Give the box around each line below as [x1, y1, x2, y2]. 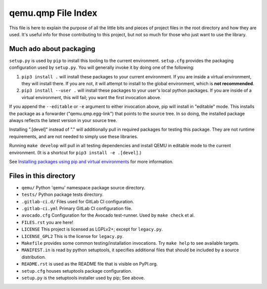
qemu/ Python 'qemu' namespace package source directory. [21, 184, 145, 190]
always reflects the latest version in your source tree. [9, 117, 117, 123]
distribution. [21, 254, 46, 260]
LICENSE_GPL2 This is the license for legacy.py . [21, 233, 124, 239]
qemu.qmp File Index [9, 7, 97, 18]
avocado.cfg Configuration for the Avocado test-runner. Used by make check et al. [21, 212, 195, 218]
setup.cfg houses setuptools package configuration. [21, 268, 133, 274]
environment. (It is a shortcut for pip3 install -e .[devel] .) [9, 149, 142, 156]
